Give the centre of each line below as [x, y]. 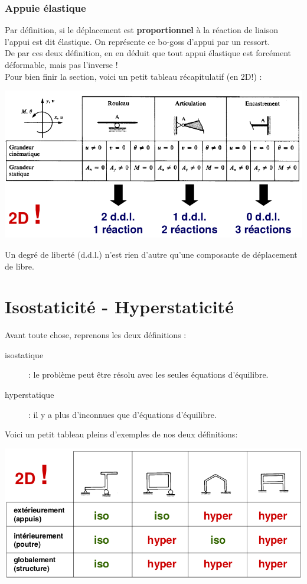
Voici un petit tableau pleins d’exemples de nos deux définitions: [121, 434]
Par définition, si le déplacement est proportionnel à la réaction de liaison [142, 30]
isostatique [24, 354]
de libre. [19, 266]
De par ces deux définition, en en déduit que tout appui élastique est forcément [148, 53]
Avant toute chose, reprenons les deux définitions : [96, 335]
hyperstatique [30, 395]
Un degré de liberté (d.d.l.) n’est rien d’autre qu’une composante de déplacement [151, 254]
